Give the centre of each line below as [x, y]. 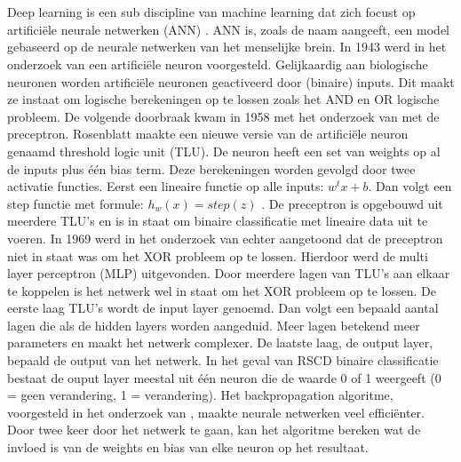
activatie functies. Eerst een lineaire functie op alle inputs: [166, 186]
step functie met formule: [76, 203]
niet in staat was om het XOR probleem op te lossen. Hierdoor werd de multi [218, 255]
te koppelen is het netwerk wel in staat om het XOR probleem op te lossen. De [222, 290]
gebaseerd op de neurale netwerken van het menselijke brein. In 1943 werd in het [227, 47]
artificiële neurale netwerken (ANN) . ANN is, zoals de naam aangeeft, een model [228, 29]
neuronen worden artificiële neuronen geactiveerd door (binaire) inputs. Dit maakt [231, 81]
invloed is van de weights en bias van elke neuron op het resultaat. [188, 447]
